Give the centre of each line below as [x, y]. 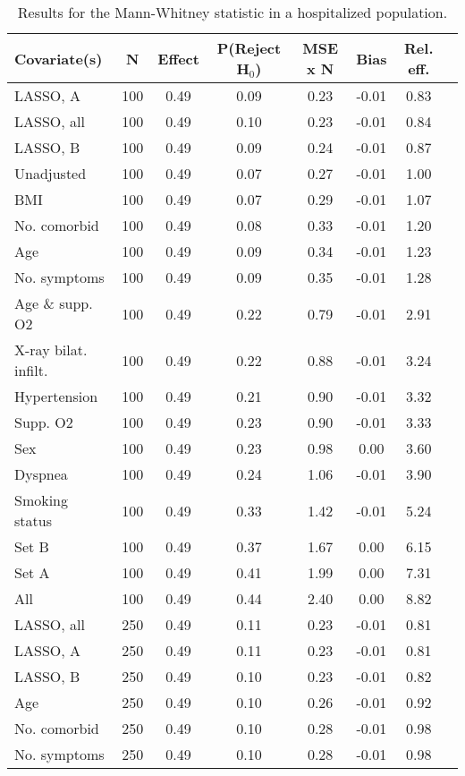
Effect [178, 58]
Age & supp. [54, 303]
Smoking [42, 500]
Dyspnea [41, 474]
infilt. [31, 370]
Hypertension [56, 396]
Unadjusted [51, 173]
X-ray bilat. [51, 350]
